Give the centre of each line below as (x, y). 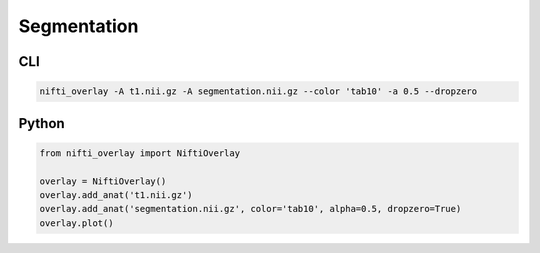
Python (41, 123)
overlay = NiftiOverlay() (103, 181)
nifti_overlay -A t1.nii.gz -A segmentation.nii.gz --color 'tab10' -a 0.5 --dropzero (258, 91)
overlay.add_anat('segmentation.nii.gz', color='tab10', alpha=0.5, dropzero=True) (250, 209)
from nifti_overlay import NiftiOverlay (139, 153)
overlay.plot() (76, 223)
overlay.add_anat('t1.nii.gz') (116, 194)
